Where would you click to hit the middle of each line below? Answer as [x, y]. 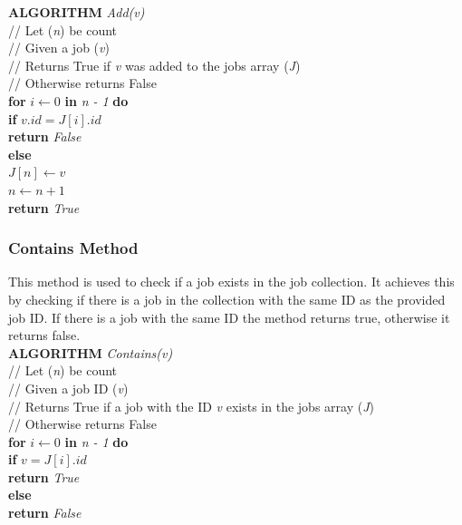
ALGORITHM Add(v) [77, 12]
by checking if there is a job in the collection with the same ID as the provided [227, 299]
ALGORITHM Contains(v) [91, 352]
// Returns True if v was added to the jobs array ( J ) [154, 65]
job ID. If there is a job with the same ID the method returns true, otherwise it [229, 317]
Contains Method [73, 248]
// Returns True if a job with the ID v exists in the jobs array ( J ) [191, 406]
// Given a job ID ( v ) [68, 388]
